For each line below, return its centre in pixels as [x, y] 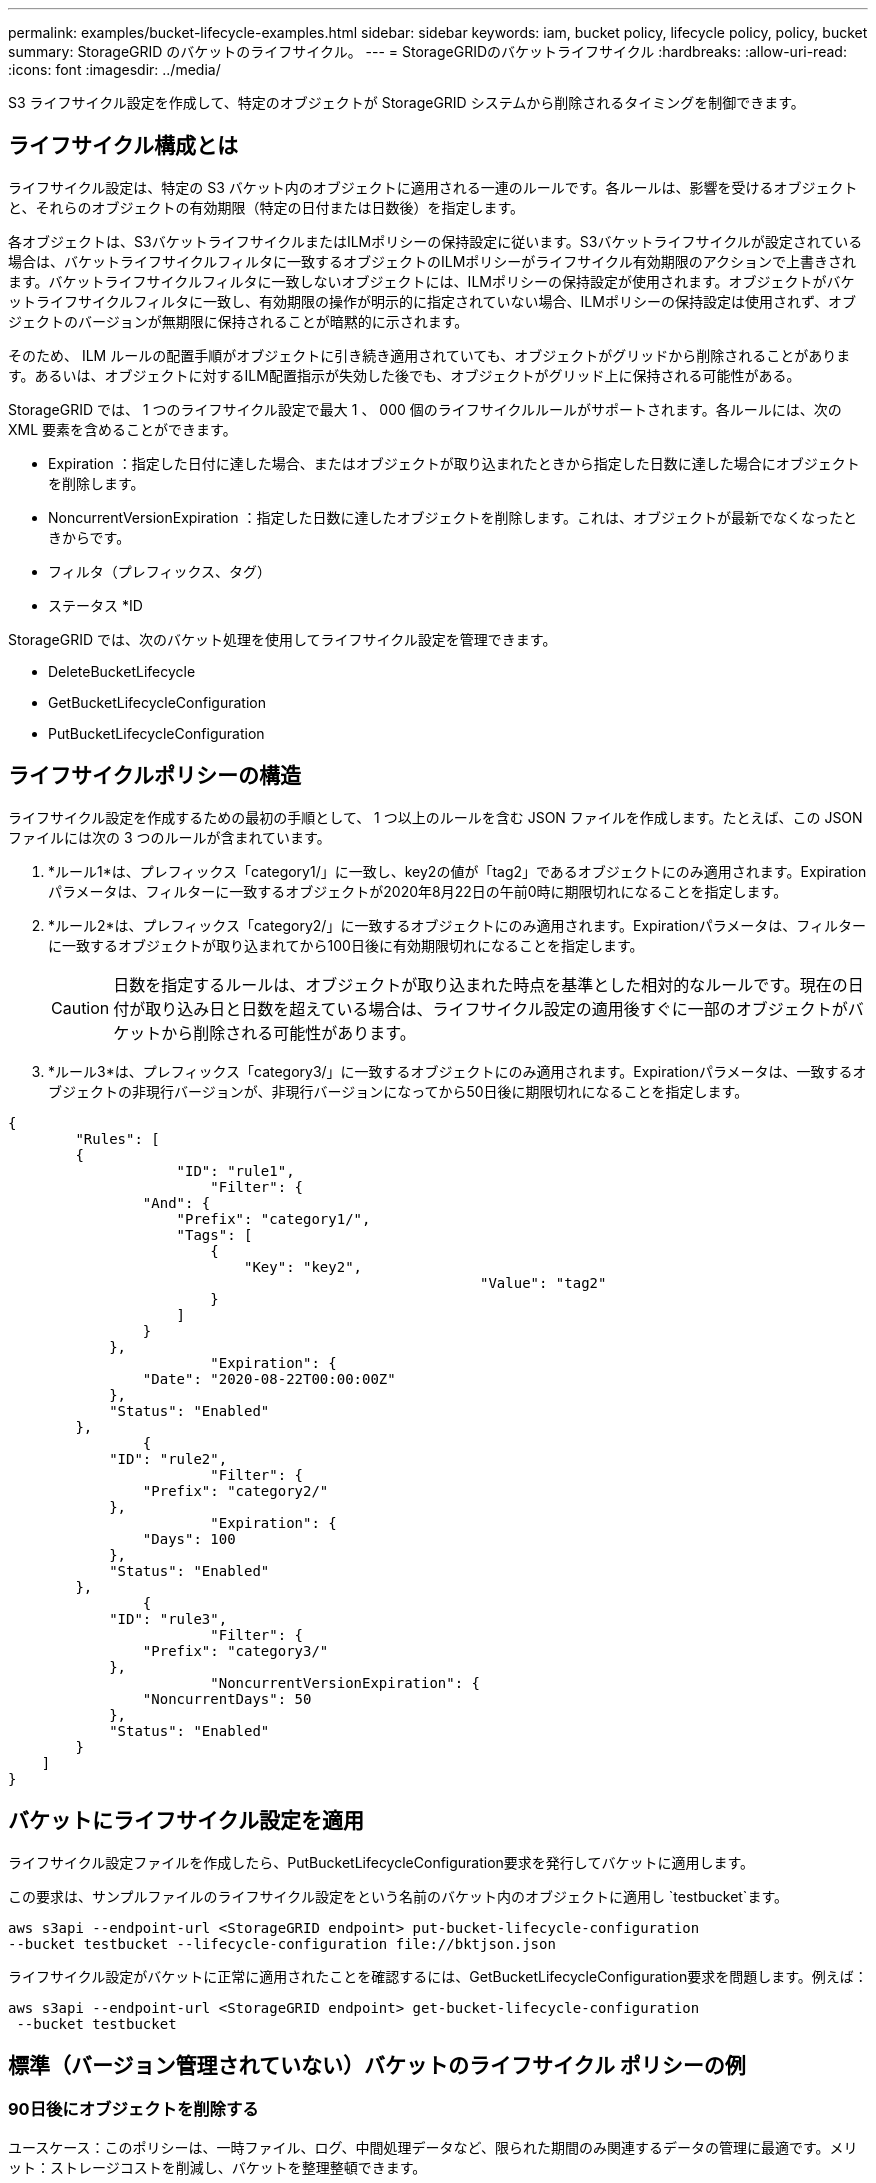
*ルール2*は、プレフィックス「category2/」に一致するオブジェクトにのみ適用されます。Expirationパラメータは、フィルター [457, 925]
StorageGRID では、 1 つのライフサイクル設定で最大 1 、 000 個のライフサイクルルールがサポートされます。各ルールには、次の [425, 409]
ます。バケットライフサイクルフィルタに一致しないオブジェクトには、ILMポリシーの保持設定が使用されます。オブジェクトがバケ [431, 281]
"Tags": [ [214, 1234]
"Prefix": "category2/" [235, 1490]
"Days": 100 [189, 1538]
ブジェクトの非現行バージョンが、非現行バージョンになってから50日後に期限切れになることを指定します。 [398, 1091]
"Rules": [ [117, 1138]
